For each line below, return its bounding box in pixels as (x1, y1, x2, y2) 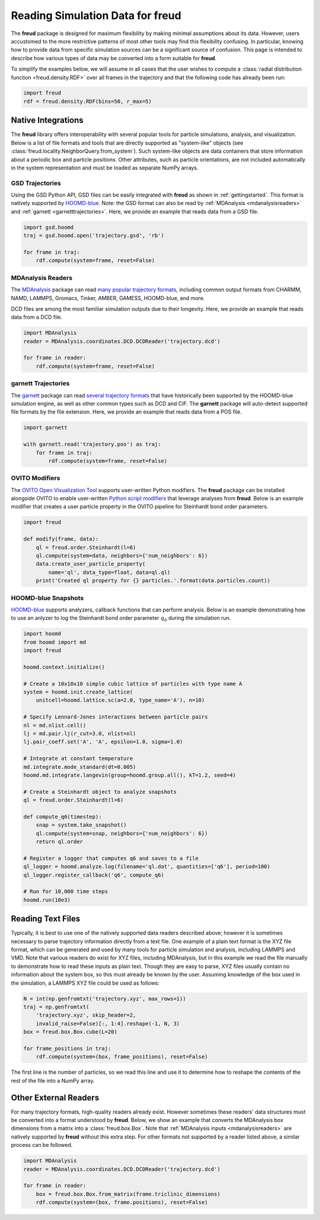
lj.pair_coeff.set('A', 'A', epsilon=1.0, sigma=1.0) (23, 739, 183, 745)
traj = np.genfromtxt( (23, 1003, 89, 1010)
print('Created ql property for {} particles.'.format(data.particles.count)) (36, 577, 271, 584)
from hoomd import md (23, 639, 87, 645)
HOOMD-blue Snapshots (11, 594, 84, 602)
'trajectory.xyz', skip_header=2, (36, 1012, 136, 1019)
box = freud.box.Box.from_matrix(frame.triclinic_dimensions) (36, 1190, 220, 1197)
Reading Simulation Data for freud (11, 9, 182, 22)
